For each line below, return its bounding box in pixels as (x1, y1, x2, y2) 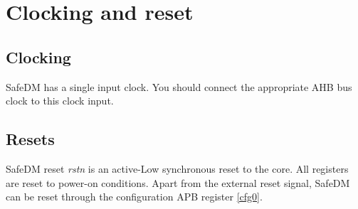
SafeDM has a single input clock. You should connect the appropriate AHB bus (6, 79, 352, 94)
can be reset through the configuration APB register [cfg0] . (6, 189, 263, 204)
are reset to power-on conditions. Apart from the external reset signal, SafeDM (6, 175, 350, 190)
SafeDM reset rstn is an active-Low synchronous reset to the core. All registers (6, 161, 349, 176)
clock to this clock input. (6, 93, 114, 108)
